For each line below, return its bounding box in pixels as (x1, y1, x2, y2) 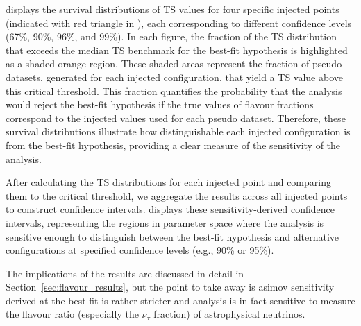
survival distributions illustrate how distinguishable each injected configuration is (6, 124, 351, 139)
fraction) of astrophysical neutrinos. (153, 307, 305, 321)
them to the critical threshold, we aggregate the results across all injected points (6, 188, 348, 203)
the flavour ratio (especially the (6, 307, 139, 321)
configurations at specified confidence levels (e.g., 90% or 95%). (6, 243, 274, 257)
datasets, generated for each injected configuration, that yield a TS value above (6, 69, 343, 84)
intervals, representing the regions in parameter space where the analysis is (6, 215, 324, 230)
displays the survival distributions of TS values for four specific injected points (6, 2, 339, 16)
